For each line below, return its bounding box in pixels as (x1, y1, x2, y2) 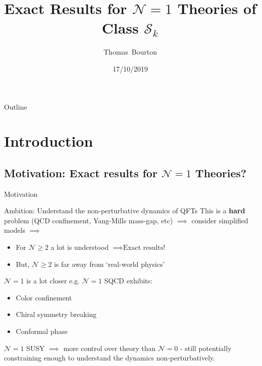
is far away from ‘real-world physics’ (54, 258, 165, 269)
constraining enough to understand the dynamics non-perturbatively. (4, 352, 215, 363)
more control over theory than (63, 342, 156, 353)
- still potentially (180, 342, 232, 353)
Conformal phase (16, 326, 68, 336)
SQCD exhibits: (104, 275, 153, 286)
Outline (4, 101, 27, 112)
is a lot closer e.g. (26, 275, 80, 286)
